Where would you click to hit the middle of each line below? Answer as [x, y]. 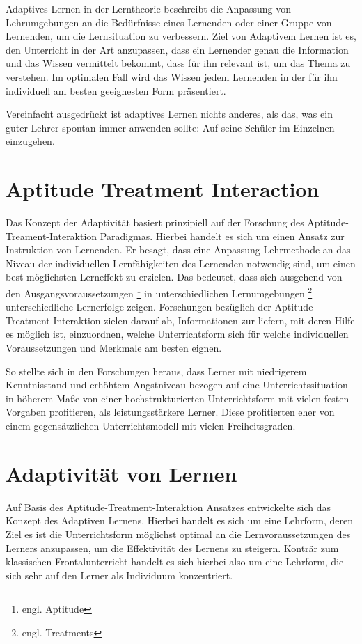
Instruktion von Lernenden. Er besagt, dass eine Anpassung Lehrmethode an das [178, 250]
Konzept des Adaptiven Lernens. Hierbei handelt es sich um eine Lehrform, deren [180, 520]
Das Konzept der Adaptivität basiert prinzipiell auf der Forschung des [155, 222]
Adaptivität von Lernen [121, 473]
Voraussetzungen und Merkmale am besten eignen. [114, 348]
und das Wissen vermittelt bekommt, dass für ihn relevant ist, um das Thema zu [178, 63]
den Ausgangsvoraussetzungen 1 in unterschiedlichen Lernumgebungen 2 [159, 292]
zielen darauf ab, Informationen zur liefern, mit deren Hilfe [229, 320]
